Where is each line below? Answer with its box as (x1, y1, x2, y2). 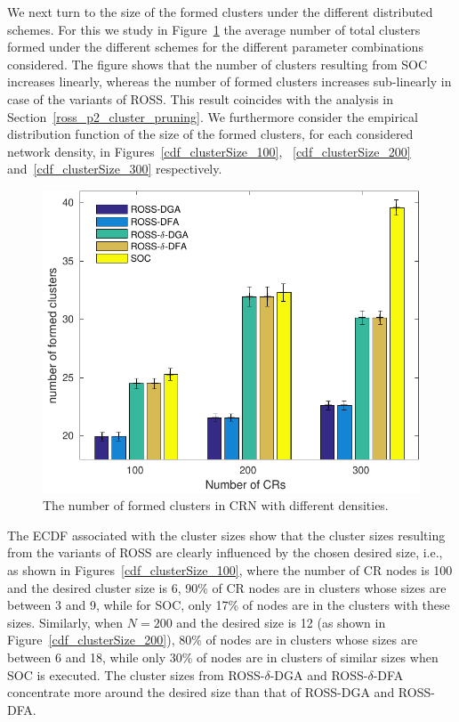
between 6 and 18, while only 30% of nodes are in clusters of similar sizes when (7, 648, 439, 667)
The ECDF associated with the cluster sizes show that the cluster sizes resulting (7, 525, 446, 544)
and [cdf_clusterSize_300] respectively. (7, 159, 222, 178)
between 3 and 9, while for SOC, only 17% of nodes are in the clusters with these (7, 596, 450, 614)
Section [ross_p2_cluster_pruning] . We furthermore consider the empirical (7, 107, 418, 126)
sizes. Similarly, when (7, 612, 124, 631)
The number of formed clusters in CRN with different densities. (43, 496, 389, 515)
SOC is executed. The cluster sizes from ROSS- (7, 665, 265, 684)
